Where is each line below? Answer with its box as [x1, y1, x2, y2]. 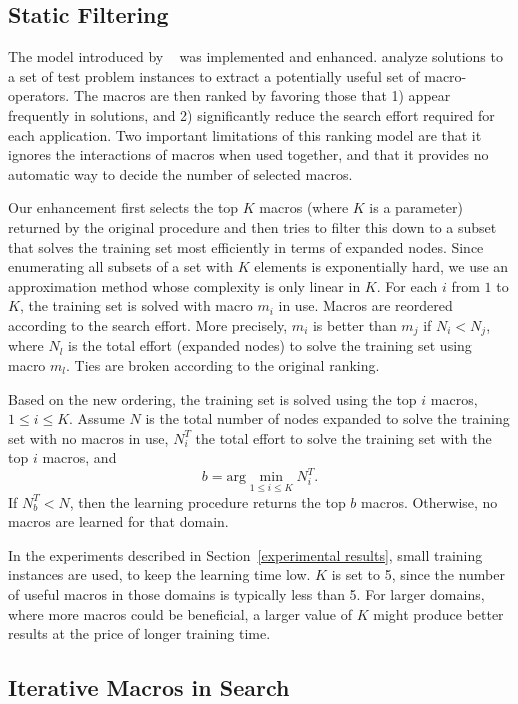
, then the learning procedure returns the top [69, 491, 346, 512]
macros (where [259, 197, 349, 218]
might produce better [373, 603, 504, 624]
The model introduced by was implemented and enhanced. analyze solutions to [8, 46, 503, 67]
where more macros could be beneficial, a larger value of [8, 603, 353, 624]
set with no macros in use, [8, 427, 169, 448]
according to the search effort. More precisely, [8, 314, 288, 335]
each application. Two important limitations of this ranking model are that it [8, 124, 482, 145]
